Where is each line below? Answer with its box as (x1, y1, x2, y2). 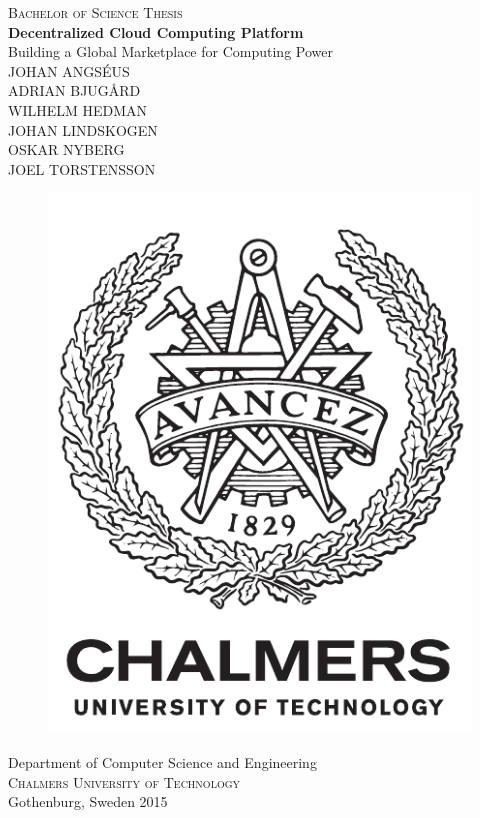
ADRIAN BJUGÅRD (8, 80, 141, 101)
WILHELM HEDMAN (8, 99, 148, 120)
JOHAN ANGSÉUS (8, 60, 130, 81)
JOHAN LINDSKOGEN (8, 119, 158, 140)
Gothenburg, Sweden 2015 (8, 791, 168, 812)
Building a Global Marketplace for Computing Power (8, 41, 333, 62)
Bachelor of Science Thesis (8, 2, 183, 22)
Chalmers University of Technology (8, 771, 241, 792)
